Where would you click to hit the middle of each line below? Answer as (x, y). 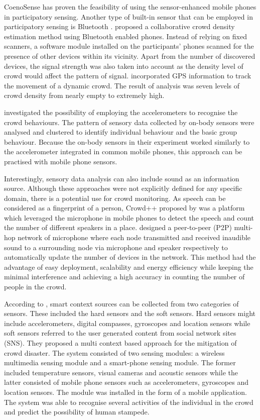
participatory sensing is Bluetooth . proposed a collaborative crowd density (119, 26)
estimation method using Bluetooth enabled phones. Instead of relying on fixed (125, 36)
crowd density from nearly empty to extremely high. (84, 95)
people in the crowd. (35, 287)
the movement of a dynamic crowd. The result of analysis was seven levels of (122, 85)
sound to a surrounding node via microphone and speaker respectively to (116, 247)
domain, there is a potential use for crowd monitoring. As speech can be (115, 198)
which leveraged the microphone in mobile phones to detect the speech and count (129, 217)
